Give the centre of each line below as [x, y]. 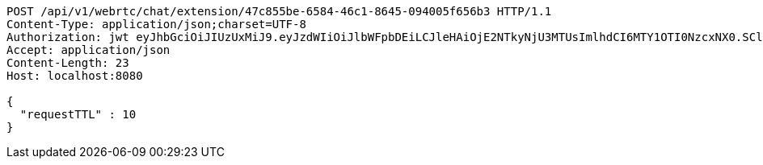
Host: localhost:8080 [75, 76]
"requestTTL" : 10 [78, 114]
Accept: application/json [89, 50]
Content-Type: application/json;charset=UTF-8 [156, 24]
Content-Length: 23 [68, 63]
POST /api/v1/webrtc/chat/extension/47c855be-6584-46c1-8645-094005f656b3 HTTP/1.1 [279, 11]
